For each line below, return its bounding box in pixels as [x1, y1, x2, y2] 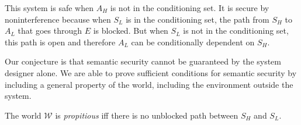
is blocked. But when [93, 24, 168, 37]
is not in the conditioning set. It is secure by [110, 2, 269, 13]
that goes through [18, 24, 82, 37]
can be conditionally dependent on [131, 35, 255, 48]
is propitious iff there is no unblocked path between [55, 109, 238, 121]
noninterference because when [5, 13, 111, 25]
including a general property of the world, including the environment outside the [5, 78, 293, 90]
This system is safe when [5, 2, 94, 13]
